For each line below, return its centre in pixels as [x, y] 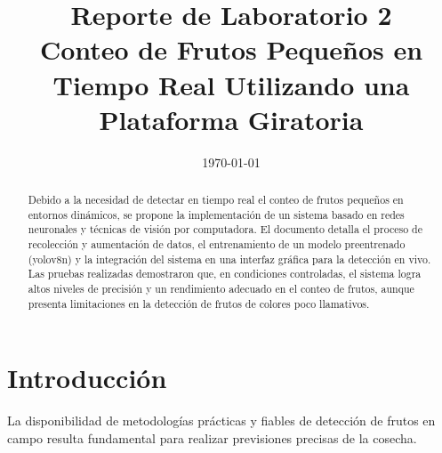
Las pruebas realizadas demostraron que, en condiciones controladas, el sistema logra [225, 274]
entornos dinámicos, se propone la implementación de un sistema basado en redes [216, 214]
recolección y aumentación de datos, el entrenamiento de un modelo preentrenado [217, 244]
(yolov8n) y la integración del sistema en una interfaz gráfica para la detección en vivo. [229, 259]
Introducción [87, 378]
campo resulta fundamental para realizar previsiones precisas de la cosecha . [212, 437]
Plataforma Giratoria [231, 119]
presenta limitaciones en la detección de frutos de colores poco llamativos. [199, 303]
